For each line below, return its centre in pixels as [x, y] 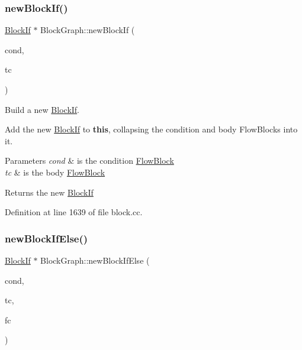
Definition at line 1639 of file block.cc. [74, 212]
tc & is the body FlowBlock [55, 172]
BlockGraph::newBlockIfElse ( [95, 260]
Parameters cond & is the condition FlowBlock [89, 161]
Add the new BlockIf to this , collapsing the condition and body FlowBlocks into [151, 129]
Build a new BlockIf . [42, 109]
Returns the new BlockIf [49, 192]
